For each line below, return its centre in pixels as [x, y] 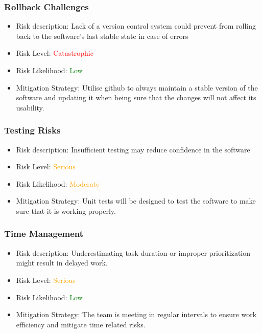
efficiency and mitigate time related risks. [81, 324]
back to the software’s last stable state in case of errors [102, 36]
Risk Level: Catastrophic [55, 53]
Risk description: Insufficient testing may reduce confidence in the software [133, 149]
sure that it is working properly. [66, 210]
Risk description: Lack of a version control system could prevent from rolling [136, 26]
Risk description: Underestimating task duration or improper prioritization [133, 252]
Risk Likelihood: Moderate [58, 183]
